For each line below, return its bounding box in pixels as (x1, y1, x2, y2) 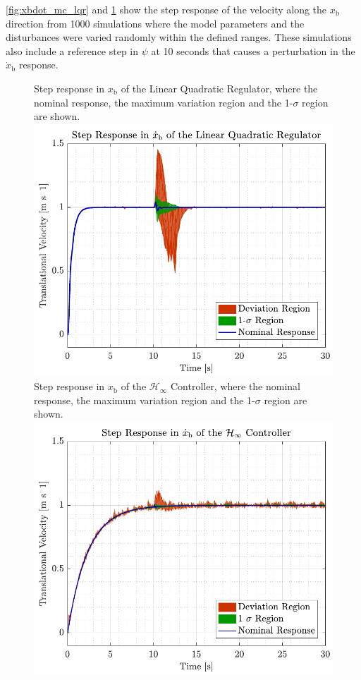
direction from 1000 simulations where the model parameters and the (6, 16, 305, 30)
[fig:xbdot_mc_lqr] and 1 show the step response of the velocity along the (6, 2, 327, 16)
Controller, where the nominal (170, 379, 301, 394)
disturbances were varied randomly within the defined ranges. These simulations (6, 30, 352, 44)
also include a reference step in (6, 43, 139, 58)
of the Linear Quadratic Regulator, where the (121, 80, 318, 95)
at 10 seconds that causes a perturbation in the (151, 43, 355, 58)
